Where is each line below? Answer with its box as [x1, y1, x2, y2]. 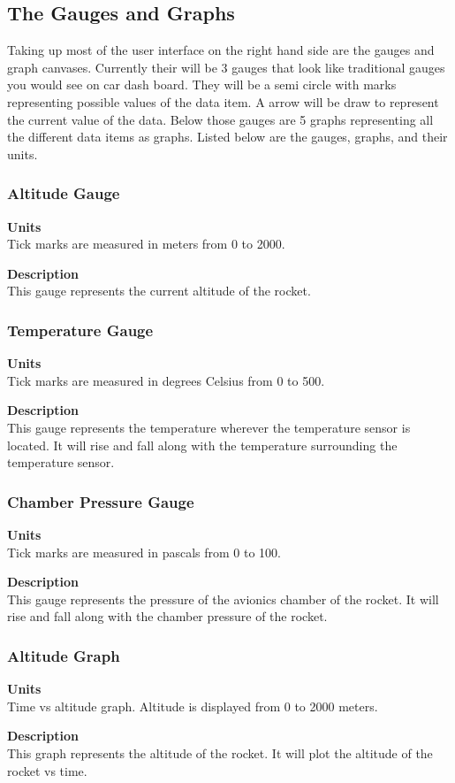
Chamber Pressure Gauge [7, 490, 194, 512]
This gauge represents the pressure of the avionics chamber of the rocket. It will [7, 589, 439, 608]
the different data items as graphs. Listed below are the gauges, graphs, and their [7, 127, 448, 146]
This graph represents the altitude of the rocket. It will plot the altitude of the [7, 743, 433, 762]
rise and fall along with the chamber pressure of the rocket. [7, 607, 328, 626]
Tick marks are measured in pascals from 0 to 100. [7, 542, 281, 561]
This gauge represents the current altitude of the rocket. [7, 281, 311, 300]
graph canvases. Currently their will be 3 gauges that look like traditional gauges [7, 58, 445, 76]
